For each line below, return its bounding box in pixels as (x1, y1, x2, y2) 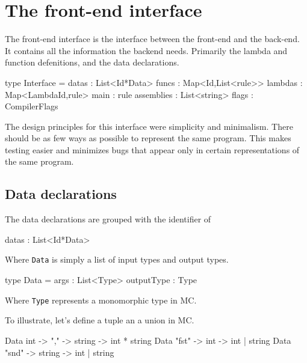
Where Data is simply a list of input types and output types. (5, 253, 229, 266)
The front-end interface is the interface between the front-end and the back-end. (5, 32, 300, 45)
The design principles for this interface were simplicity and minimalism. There (5, 120, 293, 132)
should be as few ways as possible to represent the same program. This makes (5, 132, 291, 144)
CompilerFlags (5, 100, 58, 112)
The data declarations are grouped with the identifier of (5, 213, 211, 225)
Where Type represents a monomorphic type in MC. (5, 293, 197, 306)
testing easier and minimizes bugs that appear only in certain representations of (5, 143, 300, 156)
